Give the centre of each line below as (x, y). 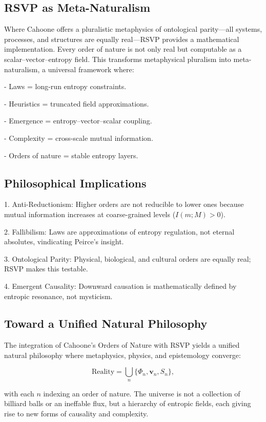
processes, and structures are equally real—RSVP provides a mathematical (122, 39)
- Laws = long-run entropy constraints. (65, 86)
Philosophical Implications (75, 183)
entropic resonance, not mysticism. (58, 296)
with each (19, 393)
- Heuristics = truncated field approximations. (77, 103)
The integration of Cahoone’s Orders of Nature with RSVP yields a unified (122, 345)
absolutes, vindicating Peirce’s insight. (64, 241)
